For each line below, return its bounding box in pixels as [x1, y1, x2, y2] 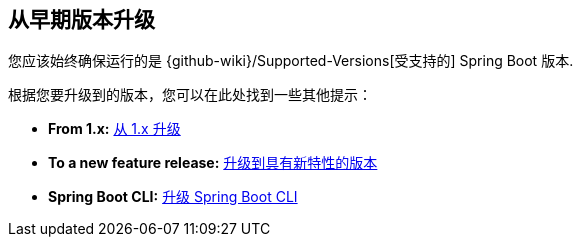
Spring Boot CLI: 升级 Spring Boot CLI [48, 188, 298, 206]
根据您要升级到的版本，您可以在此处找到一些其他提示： [8, 86, 372, 104]
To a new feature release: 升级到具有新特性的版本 [48, 154, 378, 172]
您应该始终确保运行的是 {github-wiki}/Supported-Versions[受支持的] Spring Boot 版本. [8, 52, 574, 70]
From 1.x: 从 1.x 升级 [48, 120, 181, 138]
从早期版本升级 [8, 7, 155, 32]
